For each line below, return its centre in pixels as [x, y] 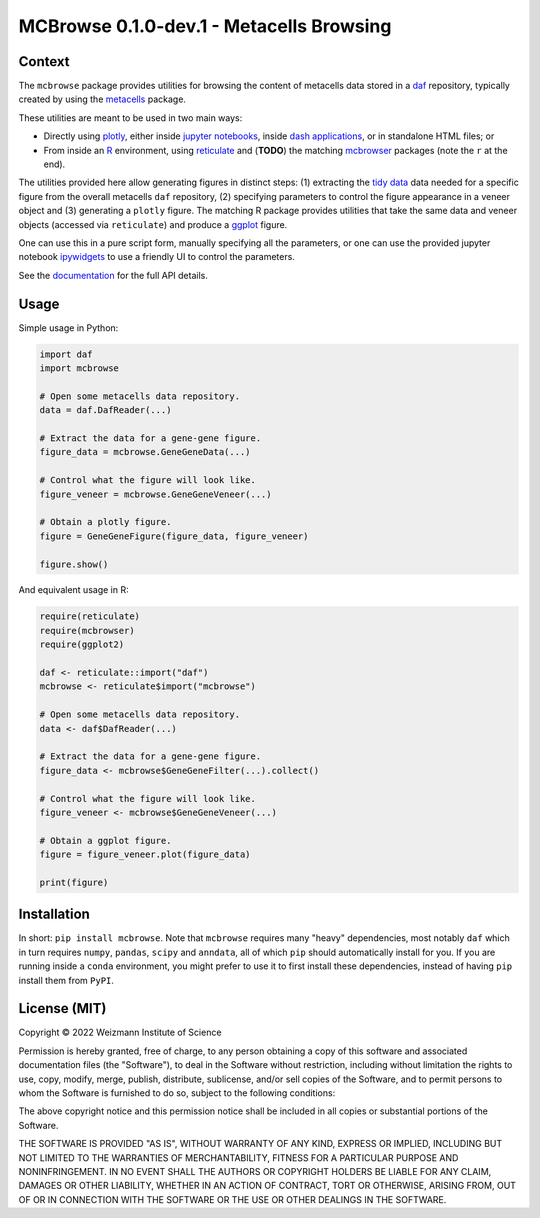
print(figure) [74, 882]
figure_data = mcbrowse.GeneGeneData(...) [145, 452]
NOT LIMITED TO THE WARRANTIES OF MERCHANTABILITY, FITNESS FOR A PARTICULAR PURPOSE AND [238, 1157]
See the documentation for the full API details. [113, 275]
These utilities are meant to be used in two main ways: [130, 117]
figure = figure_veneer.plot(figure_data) [145, 854]
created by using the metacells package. [102, 99]
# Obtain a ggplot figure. [105, 840]
